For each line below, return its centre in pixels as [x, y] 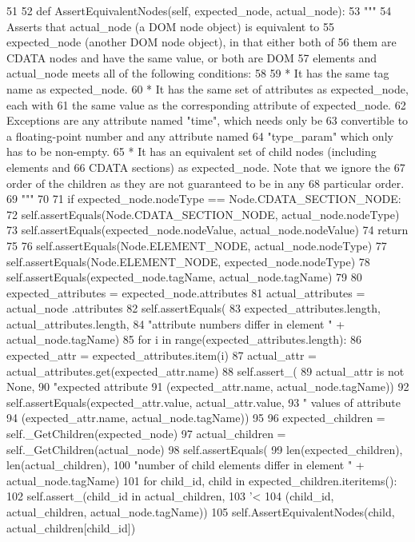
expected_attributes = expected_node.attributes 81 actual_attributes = [186, 292]
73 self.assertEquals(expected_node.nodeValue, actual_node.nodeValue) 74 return [207, 230]
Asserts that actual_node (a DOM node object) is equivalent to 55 [171, 26]
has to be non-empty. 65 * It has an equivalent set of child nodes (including [192, 151]
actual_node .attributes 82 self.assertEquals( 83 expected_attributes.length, [194, 308]
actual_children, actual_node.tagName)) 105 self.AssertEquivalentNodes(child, [201, 512]
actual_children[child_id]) [71, 527]
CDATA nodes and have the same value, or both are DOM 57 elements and [192, 57]
